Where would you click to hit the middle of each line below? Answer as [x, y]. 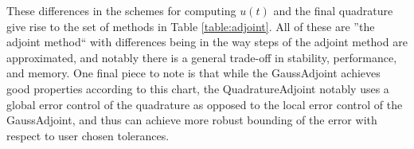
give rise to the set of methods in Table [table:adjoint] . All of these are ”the [191, 26]
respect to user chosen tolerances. [88, 135]
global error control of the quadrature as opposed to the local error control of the [205, 104]
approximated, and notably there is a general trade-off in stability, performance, [202, 57]
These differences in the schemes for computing [121, 10]
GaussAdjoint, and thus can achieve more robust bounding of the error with [192, 120]
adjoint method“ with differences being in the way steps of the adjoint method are [207, 42]
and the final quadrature [333, 10]
